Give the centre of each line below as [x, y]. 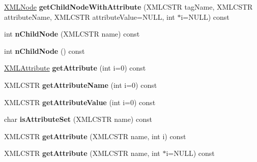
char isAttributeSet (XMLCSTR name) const [78, 119]
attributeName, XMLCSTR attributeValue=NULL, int [90, 17]
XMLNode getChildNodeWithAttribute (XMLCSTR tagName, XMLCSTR [128, 7]
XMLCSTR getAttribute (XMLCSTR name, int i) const [95, 136]
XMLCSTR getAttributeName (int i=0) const [81, 85]
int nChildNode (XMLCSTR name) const [72, 34]
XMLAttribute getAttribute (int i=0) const [75, 68]
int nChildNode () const [45, 51]
